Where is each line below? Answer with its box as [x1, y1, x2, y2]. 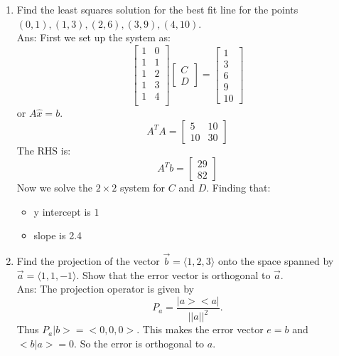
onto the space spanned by [217, 253, 334, 268]
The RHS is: [16, 142, 71, 157]
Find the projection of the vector [16, 253, 160, 268]
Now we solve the [16, 180, 93, 195]
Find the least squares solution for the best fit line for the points [16, 2, 298, 16]
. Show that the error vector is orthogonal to [76, 267, 271, 282]
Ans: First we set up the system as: [16, 30, 171, 45]
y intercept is [33, 204, 91, 219]
